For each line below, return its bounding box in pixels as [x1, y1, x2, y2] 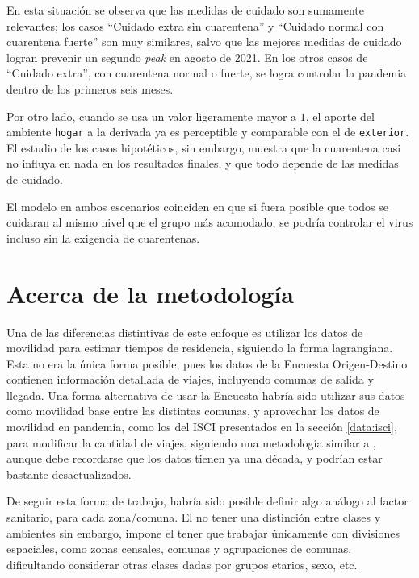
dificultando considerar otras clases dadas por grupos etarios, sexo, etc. [6, 555, 358, 572]
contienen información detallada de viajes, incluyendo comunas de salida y [6, 371, 374, 388]
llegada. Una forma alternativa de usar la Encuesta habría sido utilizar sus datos [6, 386, 405, 403]
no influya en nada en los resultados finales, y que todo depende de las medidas [6, 155, 399, 172]
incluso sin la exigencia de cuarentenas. [6, 229, 200, 246]
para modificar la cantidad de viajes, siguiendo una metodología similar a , [6, 434, 376, 451]
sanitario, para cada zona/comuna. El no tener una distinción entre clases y [6, 509, 381, 526]
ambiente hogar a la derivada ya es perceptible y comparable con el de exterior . [6, 123, 409, 140]
